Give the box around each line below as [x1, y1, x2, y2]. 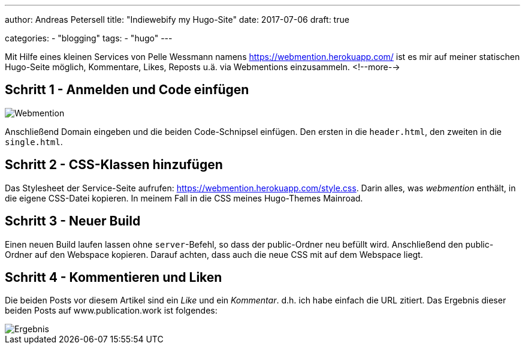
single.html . [5, 136, 63, 147]
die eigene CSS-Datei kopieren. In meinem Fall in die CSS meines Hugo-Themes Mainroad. [5, 192, 363, 203]
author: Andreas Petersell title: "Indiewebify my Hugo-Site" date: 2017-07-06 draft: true [5, 14, 349, 25]
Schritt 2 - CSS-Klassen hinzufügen [5, 157, 223, 173]
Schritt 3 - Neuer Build [5, 213, 141, 229]
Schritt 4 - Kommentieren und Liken [5, 269, 222, 285]
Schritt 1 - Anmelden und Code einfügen [5, 82, 249, 98]
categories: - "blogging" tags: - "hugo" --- [5, 33, 173, 43]
